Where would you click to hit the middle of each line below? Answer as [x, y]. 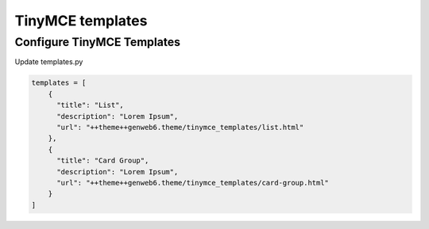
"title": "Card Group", [103, 161]
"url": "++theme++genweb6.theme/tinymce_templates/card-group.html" [193, 183]
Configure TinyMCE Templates [98, 42]
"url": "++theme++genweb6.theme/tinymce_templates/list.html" [180, 127]
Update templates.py [49, 62]
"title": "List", [91, 105]
